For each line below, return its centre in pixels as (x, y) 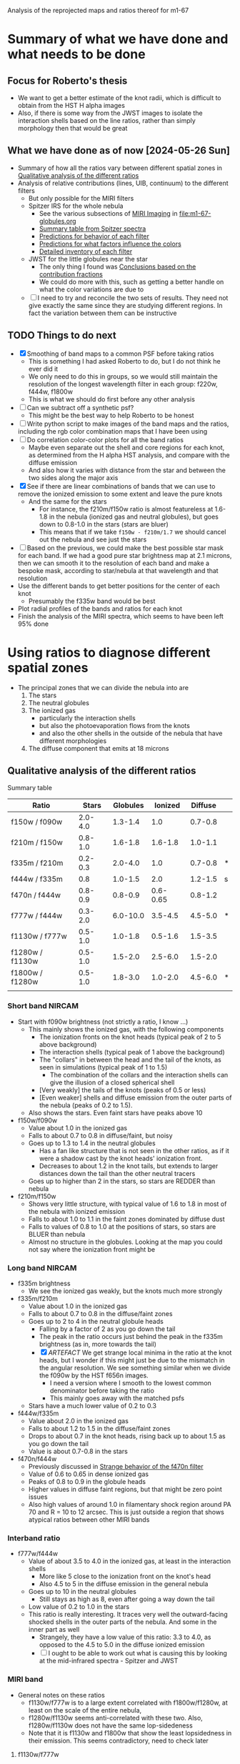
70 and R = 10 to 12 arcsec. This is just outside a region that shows (126, 1512)
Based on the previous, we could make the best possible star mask (125, 548)
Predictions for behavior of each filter (94, 236)
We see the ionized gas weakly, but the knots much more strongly (125, 1291)
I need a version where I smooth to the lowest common (131, 1382)
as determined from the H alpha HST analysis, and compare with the (129, 455)
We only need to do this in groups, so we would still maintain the (123, 376)
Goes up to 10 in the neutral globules (82, 1592)
